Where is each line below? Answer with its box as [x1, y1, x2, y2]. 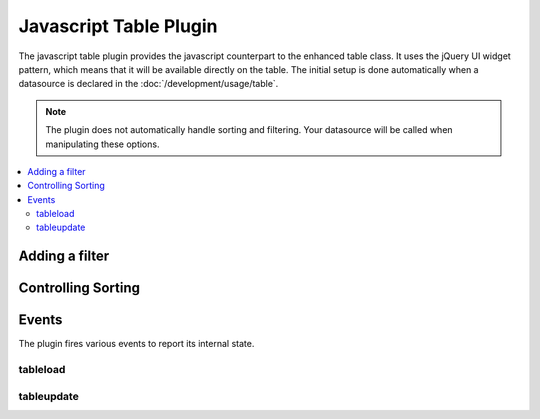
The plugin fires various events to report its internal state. [18, 338, 255, 350]
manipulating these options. [45, 138, 160, 150]
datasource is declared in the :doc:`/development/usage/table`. [18, 78, 279, 90]
